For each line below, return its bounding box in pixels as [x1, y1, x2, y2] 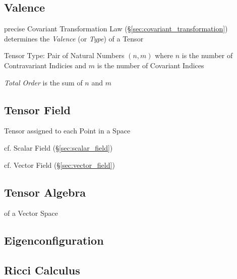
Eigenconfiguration [4, 232, 104, 248]
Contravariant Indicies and [4, 60, 87, 70]
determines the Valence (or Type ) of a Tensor [4, 33, 144, 43]
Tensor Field [4, 102, 71, 117]
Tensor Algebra [4, 184, 86, 200]
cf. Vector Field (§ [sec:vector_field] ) [4, 159, 115, 170]
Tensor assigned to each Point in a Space [4, 125, 131, 136]
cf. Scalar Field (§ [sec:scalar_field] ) [4, 142, 113, 153]
